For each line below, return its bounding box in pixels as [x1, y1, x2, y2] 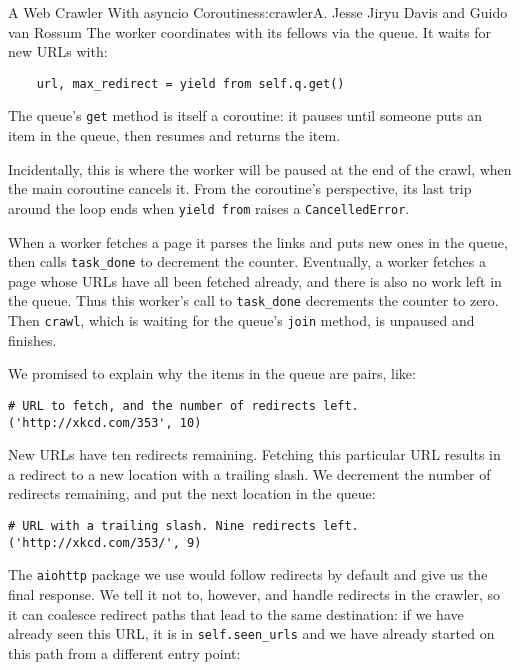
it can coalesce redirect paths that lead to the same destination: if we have [8, 603, 464, 624]
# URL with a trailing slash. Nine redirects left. [8, 518, 359, 533]
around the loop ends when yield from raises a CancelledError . [8, 197, 410, 218]
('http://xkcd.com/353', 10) [8, 415, 202, 430]
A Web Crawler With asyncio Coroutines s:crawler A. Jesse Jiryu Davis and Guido [8, 2, 508, 22]
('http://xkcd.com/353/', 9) [8, 535, 202, 550]
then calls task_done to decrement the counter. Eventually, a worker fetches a [8, 251, 486, 272]
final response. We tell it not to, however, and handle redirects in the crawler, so [8, 583, 501, 604]
